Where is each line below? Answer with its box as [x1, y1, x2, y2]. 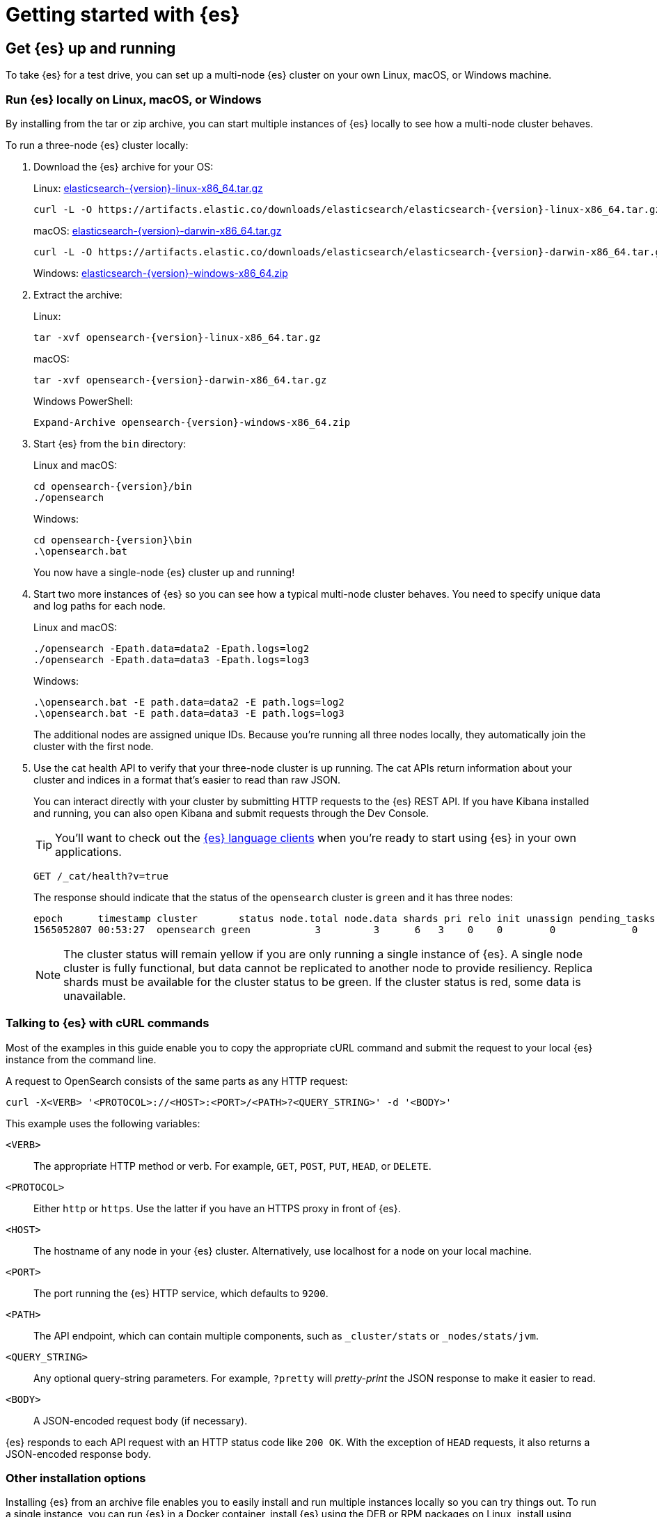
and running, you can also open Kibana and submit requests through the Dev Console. [33, 807, 429, 819]
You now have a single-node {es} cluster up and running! [33, 566, 295, 578]
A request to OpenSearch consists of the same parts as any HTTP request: [6, 1074, 348, 1087]
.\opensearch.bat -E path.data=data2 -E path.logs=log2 [33, 696, 345, 708]
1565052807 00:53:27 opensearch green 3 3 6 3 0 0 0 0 [33, 923, 638, 935]
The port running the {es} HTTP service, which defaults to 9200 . [33, 1287, 328, 1299]
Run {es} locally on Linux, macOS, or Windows [6, 92, 262, 106]
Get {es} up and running [6, 39, 176, 57]
